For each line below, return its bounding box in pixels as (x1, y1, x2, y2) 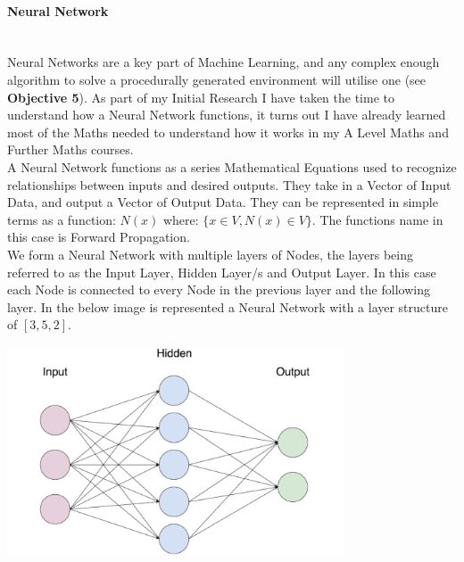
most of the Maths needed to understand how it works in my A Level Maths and (7, 122, 449, 141)
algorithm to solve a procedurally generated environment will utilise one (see (7, 70, 427, 88)
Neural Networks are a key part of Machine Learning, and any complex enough (7, 53, 440, 71)
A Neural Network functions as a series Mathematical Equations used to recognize (7, 157, 457, 176)
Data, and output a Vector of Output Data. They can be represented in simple (7, 193, 438, 211)
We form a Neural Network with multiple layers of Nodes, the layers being (7, 244, 414, 263)
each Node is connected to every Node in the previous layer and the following (7, 280, 430, 299)
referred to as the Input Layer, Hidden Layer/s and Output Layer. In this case (7, 262, 436, 281)
